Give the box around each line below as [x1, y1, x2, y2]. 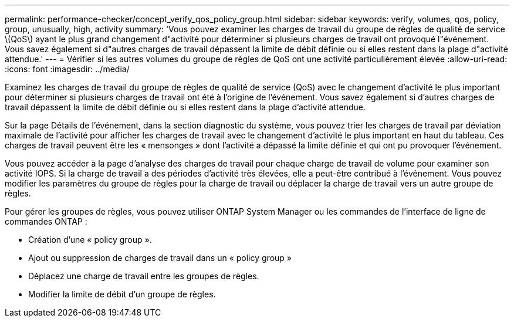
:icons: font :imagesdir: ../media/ [5, 64, 130, 74]
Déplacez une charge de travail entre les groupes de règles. [28, 271, 259, 281]
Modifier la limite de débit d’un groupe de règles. [28, 289, 216, 299]
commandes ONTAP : [5, 216, 87, 226]
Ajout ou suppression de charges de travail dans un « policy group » [28, 253, 292, 263]
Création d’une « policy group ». [28, 235, 152, 245]
